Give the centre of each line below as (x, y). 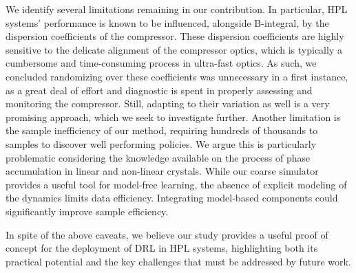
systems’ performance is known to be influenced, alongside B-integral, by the (167, 22)
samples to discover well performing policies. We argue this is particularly (161, 143)
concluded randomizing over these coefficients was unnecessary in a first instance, (177, 76)
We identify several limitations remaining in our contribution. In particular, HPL (177, 9)
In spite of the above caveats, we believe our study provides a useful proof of (167, 234)
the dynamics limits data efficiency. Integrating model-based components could (172, 198)
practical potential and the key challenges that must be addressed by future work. (178, 261)
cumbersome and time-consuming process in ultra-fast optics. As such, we (161, 63)
